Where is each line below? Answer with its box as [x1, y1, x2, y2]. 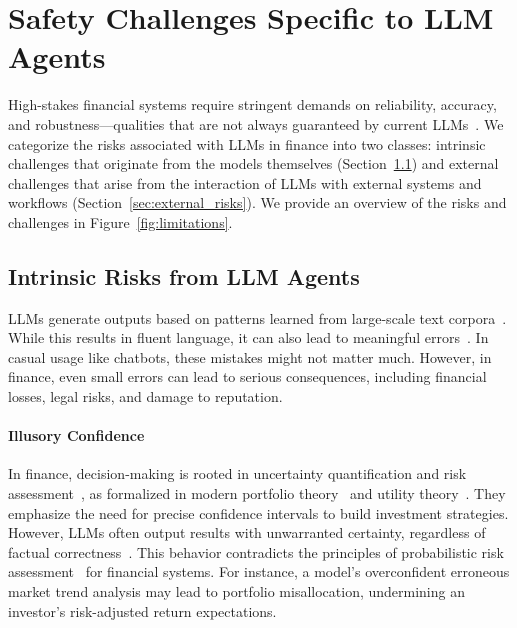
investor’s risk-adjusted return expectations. [8, 600, 277, 621]
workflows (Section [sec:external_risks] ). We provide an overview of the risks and [8, 192, 507, 213]
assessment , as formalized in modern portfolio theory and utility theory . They [8, 483, 506, 504]
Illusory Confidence [8, 425, 145, 446]
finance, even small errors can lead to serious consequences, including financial [8, 366, 487, 387]
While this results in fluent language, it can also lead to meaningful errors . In [8, 327, 489, 348]
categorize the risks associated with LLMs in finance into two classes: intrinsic [8, 133, 486, 154]
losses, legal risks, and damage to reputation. [8, 386, 283, 407]
